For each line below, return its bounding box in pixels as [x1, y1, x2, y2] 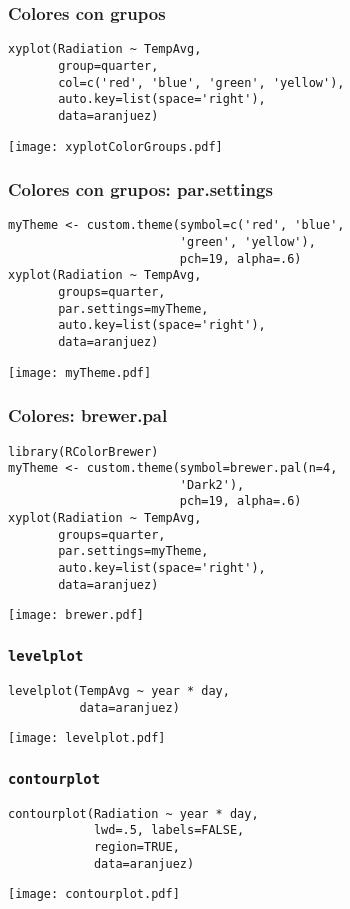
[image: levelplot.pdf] [8, 731, 166, 746]
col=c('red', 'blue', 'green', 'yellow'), [58, 75, 345, 90]
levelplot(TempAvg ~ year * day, [8, 683, 230, 698]
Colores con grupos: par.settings [8, 177, 273, 202]
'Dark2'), [179, 477, 245, 492]
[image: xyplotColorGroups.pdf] [8, 139, 223, 154]
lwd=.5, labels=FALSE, [93, 823, 245, 838]
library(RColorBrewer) [8, 444, 159, 459]
